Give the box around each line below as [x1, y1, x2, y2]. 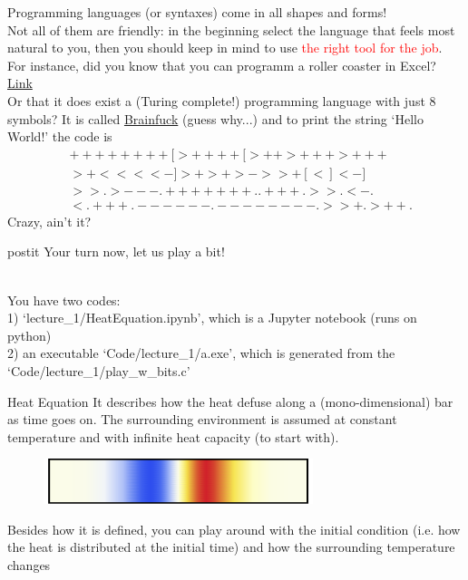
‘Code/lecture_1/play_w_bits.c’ [7, 362, 190, 381]
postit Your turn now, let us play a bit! [7, 242, 225, 261]
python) [7, 325, 52, 344]
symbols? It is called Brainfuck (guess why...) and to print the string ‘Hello [7, 109, 424, 128]
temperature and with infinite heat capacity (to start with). [7, 427, 339, 446]
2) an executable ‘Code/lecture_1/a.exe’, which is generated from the [7, 343, 395, 362]
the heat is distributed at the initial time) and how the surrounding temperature [7, 537, 455, 556]
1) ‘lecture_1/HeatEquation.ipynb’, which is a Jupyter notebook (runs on [7, 308, 417, 327]
